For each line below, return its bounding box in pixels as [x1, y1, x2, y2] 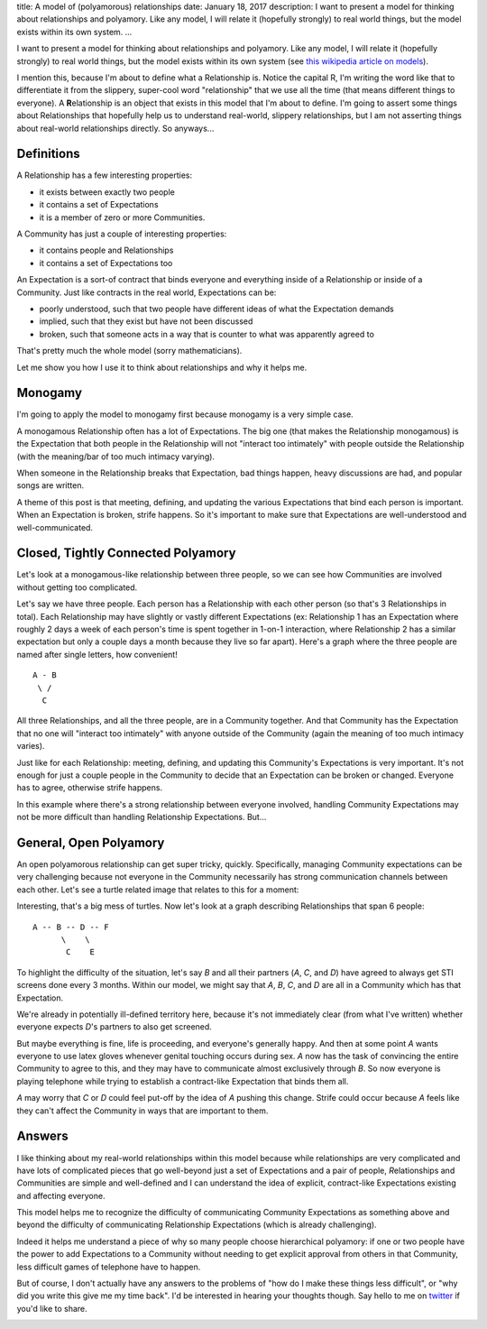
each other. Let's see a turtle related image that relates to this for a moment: [16, 884, 299, 895]
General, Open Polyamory [16, 835, 165, 850]
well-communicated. [16, 521, 94, 532]
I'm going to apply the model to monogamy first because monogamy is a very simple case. [16, 409, 354, 420]
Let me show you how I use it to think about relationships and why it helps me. [16, 362, 308, 373]
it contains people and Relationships [39, 245, 174, 256]
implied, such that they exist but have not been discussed [39, 316, 253, 327]
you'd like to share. [16, 1303, 87, 1314]
